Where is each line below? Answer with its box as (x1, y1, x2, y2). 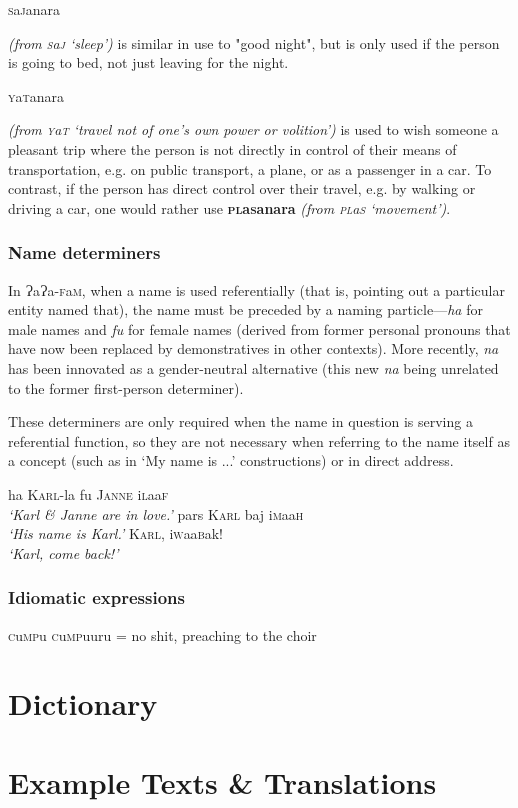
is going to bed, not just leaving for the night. (8, 52, 289, 73)
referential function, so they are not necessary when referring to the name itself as (8, 430, 510, 451)
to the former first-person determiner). (8, 377, 244, 398)
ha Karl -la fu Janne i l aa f (8, 483, 169, 504)
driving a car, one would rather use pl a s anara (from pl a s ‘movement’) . (8, 197, 451, 218)
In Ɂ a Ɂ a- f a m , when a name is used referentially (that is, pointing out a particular (8, 279, 505, 300)
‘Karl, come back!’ (8, 542, 119, 563)
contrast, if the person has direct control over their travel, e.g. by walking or (8, 178, 476, 199)
